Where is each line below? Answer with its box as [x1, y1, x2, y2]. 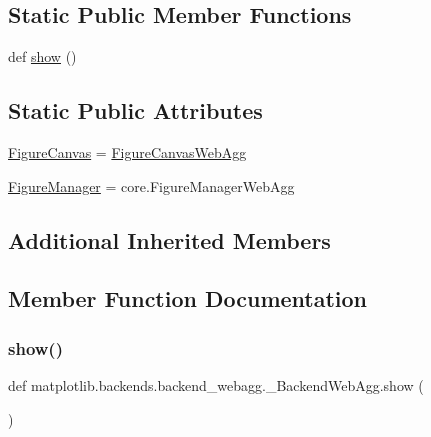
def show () [8, 46, 77, 67]
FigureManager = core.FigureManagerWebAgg [8, 175, 295, 196]
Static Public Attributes [8, 95, 263, 126]
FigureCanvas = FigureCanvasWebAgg [8, 142, 247, 162]
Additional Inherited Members [8, 224, 331, 255]
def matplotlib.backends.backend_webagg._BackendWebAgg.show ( [8, 374, 424, 395]
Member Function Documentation [8, 283, 368, 314]
